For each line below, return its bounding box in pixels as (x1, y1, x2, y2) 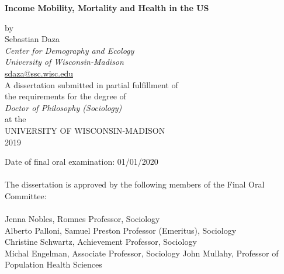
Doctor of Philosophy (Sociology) (5, 101, 122, 113)
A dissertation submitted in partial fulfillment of (5, 78, 178, 91)
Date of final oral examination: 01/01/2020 (5, 155, 158, 168)
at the (5, 113, 26, 125)
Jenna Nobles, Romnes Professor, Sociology (5, 213, 160, 225)
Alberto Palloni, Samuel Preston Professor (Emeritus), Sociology (5, 224, 237, 236)
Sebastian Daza (5, 33, 60, 45)
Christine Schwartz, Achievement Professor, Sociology (5, 235, 197, 248)
